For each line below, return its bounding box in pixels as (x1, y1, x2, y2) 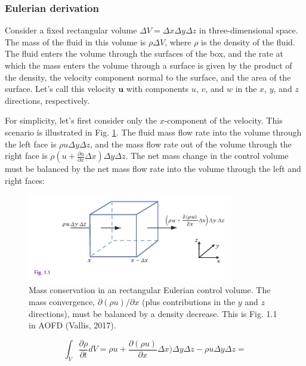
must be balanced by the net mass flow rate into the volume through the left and (5, 162, 301, 175)
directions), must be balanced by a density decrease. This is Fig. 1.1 (29, 307, 277, 319)
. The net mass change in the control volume (125, 149, 289, 162)
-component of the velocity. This (164, 114, 283, 127)
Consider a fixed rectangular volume (5, 24, 137, 36)
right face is (5, 149, 48, 162)
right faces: (5, 174, 45, 186)
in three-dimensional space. (199, 24, 298, 36)
